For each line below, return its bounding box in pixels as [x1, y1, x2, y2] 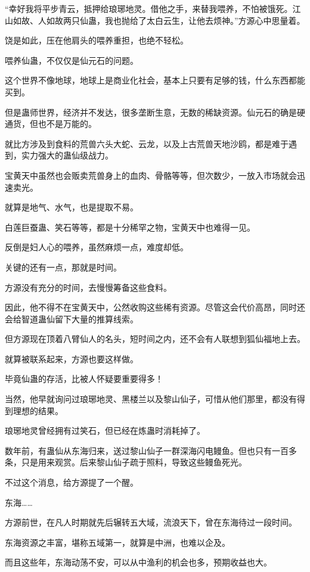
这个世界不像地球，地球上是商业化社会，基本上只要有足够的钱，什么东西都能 [5, 74, 305, 86]
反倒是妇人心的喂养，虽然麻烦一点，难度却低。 [5, 241, 188, 253]
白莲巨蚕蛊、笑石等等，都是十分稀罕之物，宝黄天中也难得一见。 [5, 220, 255, 233]
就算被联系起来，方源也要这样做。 [5, 352, 138, 365]
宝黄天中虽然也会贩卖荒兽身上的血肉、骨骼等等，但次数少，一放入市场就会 [5, 169, 297, 181]
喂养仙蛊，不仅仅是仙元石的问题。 [5, 54, 138, 66]
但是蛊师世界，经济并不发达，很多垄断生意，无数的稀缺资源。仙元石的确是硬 [5, 105, 305, 118]
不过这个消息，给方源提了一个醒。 [5, 476, 138, 489]
